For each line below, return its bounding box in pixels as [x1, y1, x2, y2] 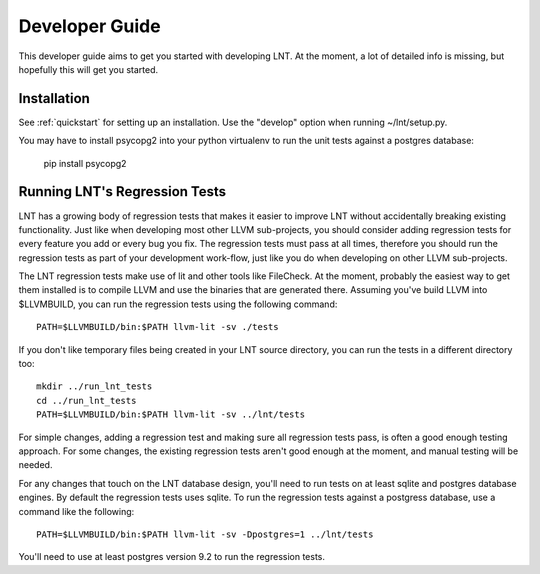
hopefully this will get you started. [18, 63, 159, 75]
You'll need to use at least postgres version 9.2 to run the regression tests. [18, 551, 325, 563]
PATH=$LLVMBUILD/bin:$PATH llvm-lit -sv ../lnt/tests [36, 409, 305, 420]
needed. [18, 459, 53, 471]
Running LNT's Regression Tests [18, 183, 227, 200]
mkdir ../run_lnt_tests [36, 381, 153, 392]
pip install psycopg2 [43, 157, 127, 169]
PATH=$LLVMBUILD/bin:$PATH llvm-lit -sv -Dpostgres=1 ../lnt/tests [36, 528, 374, 540]
